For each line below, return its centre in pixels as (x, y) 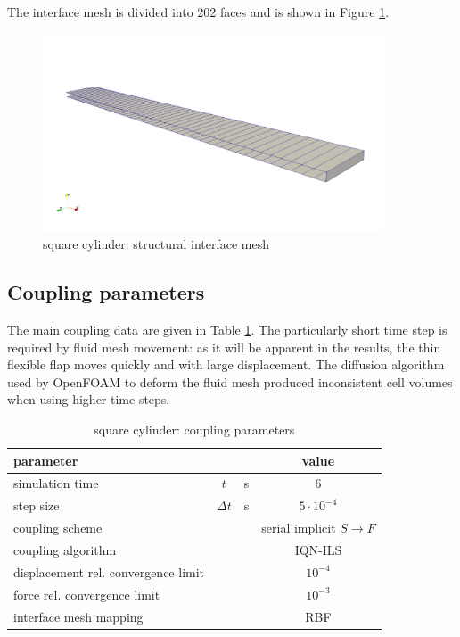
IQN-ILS (318, 550)
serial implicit (299, 528)
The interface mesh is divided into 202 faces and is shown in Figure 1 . (198, 12)
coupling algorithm (65, 550)
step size (37, 505)
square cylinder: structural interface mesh (156, 244)
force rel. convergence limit (87, 594)
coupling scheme (58, 528)
